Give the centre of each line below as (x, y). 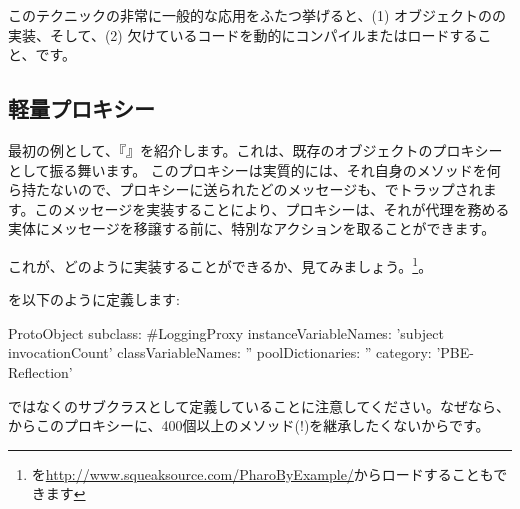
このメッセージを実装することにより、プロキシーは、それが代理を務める (272, 208)
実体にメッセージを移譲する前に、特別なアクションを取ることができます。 (252, 228)
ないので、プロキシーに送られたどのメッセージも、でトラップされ (266, 189)
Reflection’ (40, 371)
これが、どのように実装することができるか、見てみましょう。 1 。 (220, 264)
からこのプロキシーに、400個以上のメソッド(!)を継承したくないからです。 (249, 425)
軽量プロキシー (81, 108)
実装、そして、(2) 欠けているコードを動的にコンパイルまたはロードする (243, 34)
